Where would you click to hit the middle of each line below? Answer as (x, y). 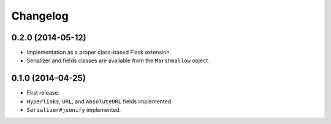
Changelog (40, 16)
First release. (43, 93)
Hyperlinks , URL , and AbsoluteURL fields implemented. (100, 101)
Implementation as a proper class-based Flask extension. (99, 53)
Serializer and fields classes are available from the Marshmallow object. (118, 60)
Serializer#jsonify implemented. (74, 110)
